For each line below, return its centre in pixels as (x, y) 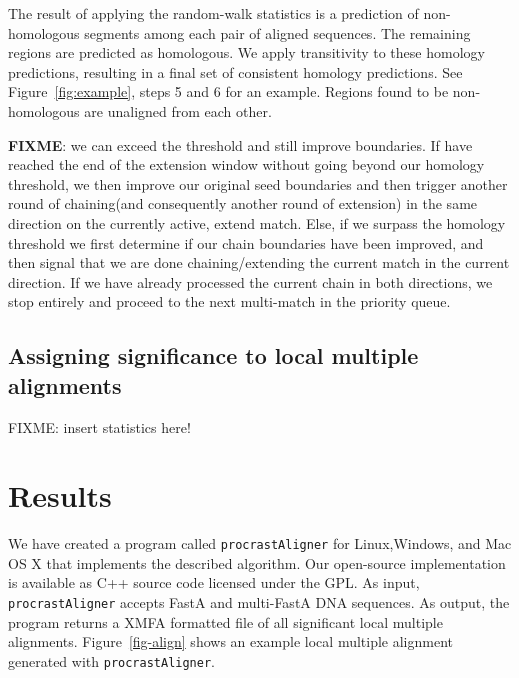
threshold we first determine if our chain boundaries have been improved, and (246, 242)
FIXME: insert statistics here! (99, 426)
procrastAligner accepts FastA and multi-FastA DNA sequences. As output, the (259, 602)
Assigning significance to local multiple (213, 355)
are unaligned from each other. (178, 110)
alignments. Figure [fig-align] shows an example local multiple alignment (231, 641)
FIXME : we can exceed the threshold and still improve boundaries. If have (240, 144)
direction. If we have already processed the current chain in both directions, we (250, 281)
